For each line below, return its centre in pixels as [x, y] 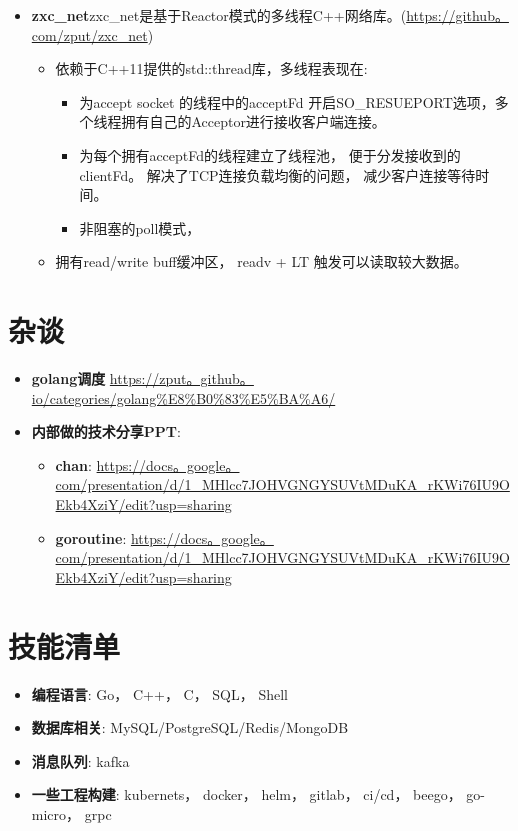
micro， [56, 813]
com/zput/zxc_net [89, 34]
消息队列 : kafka [80, 760]
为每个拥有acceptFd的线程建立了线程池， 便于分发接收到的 [270, 154]
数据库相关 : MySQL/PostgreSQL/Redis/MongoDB [190, 727]
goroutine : [91, 537]
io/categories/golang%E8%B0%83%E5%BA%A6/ [183, 397]
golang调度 [68, 378]
